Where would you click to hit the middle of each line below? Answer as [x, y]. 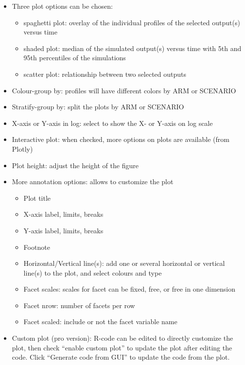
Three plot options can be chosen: [62, 6]
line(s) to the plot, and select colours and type [93, 272]
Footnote [37, 247]
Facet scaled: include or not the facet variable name [100, 322]
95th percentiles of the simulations [75, 58]
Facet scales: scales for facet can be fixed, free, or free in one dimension [130, 289]
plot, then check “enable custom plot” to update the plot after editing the [122, 347]
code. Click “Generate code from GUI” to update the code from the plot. [121, 357]
